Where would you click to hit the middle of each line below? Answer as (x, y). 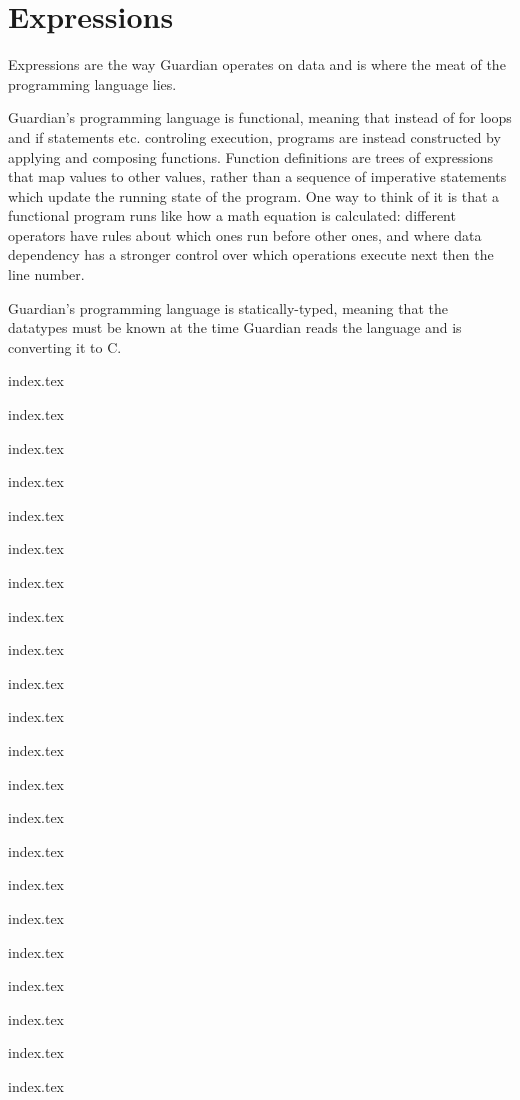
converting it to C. (65, 346)
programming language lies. (92, 83)
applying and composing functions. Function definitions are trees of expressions (251, 156)
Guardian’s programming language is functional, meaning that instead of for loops (260, 117)
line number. (46, 274)
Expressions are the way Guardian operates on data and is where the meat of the (257, 64)
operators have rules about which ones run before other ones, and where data (245, 234)
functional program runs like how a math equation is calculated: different (232, 215)
